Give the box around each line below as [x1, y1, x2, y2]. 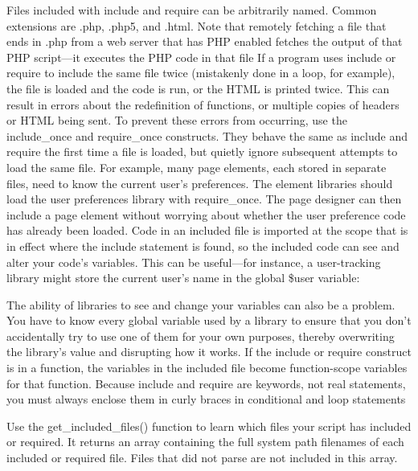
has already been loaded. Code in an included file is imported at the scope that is [6, 222, 408, 239]
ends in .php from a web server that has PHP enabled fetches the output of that [6, 33, 403, 50]
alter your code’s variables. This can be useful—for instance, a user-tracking [6, 253, 381, 270]
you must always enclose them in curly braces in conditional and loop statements [6, 391, 406, 408]
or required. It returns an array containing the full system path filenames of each [6, 433, 404, 450]
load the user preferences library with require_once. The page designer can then [6, 190, 402, 207]
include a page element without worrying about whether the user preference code [6, 206, 406, 223]
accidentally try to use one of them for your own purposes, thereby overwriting [6, 327, 395, 344]
